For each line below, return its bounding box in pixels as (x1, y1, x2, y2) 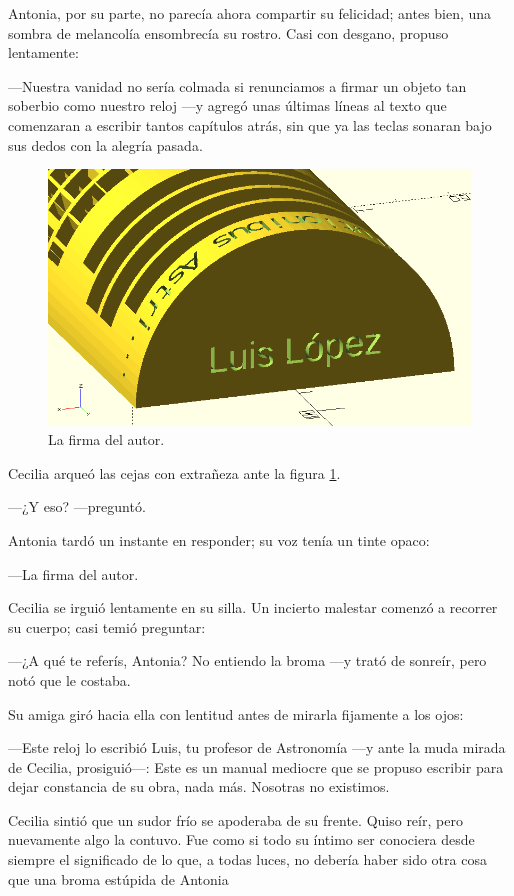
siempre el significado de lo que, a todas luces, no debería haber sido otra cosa (8, 849, 487, 870)
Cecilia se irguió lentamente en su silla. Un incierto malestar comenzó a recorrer (8, 597, 498, 618)
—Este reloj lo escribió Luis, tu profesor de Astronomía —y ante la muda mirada (8, 737, 506, 758)
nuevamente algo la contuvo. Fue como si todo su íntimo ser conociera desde (8, 829, 475, 850)
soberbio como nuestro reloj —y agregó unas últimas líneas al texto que (8, 95, 447, 116)
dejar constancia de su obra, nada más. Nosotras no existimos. (8, 776, 390, 797)
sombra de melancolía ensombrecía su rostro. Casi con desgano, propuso (8, 22, 449, 43)
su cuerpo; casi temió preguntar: (8, 616, 206, 637)
